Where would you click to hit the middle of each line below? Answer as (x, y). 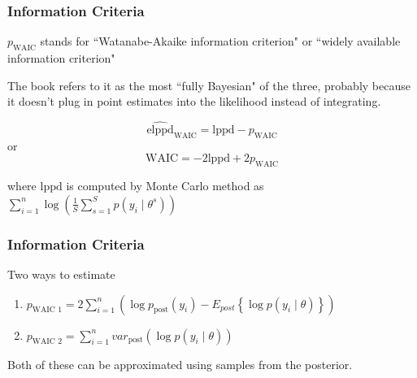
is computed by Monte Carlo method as (165, 186)
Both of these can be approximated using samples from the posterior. (180, 364)
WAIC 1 (47, 310)
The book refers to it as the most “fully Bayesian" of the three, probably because (209, 85)
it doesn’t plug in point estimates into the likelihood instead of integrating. (194, 101)
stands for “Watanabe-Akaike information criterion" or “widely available (220, 41)
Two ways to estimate (61, 274)
